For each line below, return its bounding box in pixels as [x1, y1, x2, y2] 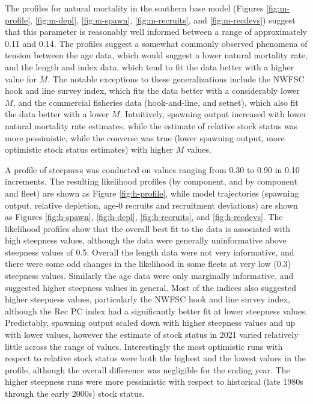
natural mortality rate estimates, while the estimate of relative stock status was [5, 119, 298, 132]
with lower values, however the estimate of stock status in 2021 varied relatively [5, 328, 299, 341]
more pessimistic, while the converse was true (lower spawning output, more [5, 131, 285, 144]
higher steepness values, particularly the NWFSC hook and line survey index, [5, 293, 290, 305]
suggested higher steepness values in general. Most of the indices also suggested [5, 281, 297, 293]
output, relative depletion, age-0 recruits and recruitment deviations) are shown [5, 198, 298, 211]
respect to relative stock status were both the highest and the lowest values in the [5, 352, 306, 364]
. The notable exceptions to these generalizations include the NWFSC [47, 72, 305, 85]
